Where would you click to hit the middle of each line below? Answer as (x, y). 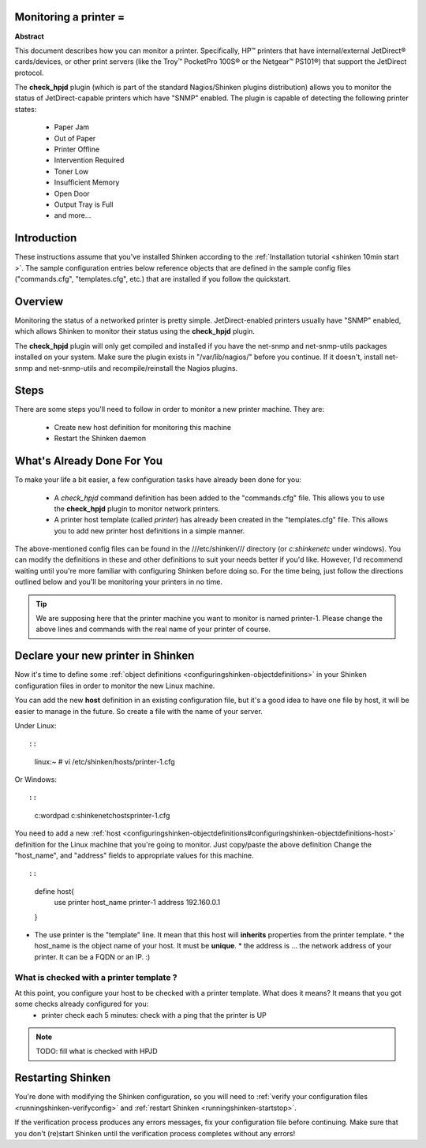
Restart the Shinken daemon (100, 439)
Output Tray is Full (84, 204)
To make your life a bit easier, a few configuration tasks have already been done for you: (158, 480)
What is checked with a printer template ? (96, 977)
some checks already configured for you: (82, 1004)
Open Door (72, 193)
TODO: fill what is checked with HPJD (97, 1051)
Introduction (46, 238)
